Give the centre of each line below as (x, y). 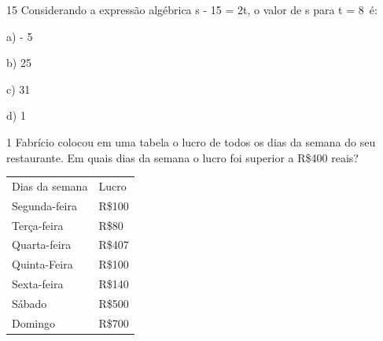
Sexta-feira (38, 284)
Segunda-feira (44, 205)
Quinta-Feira (42, 264)
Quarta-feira (42, 245)
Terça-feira (38, 225)
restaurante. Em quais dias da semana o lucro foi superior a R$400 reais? (182, 157)
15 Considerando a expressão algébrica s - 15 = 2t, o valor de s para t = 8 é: (192, 9)
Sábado (29, 303)
